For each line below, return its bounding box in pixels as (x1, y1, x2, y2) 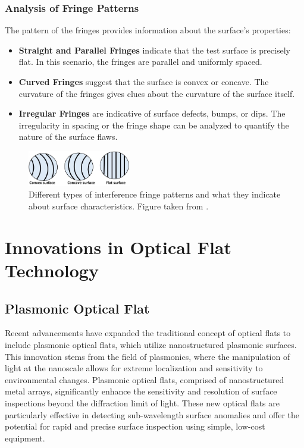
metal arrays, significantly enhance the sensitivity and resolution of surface (5, 385, 277, 397)
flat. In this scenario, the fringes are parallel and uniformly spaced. (18, 55, 262, 68)
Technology (5, 258, 99, 282)
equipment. (5, 431, 45, 444)
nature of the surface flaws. (18, 130, 118, 143)
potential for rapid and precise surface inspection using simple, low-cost (5, 420, 265, 433)
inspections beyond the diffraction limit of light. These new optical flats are (5, 396, 280, 409)
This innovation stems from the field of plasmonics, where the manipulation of (5, 350, 290, 362)
